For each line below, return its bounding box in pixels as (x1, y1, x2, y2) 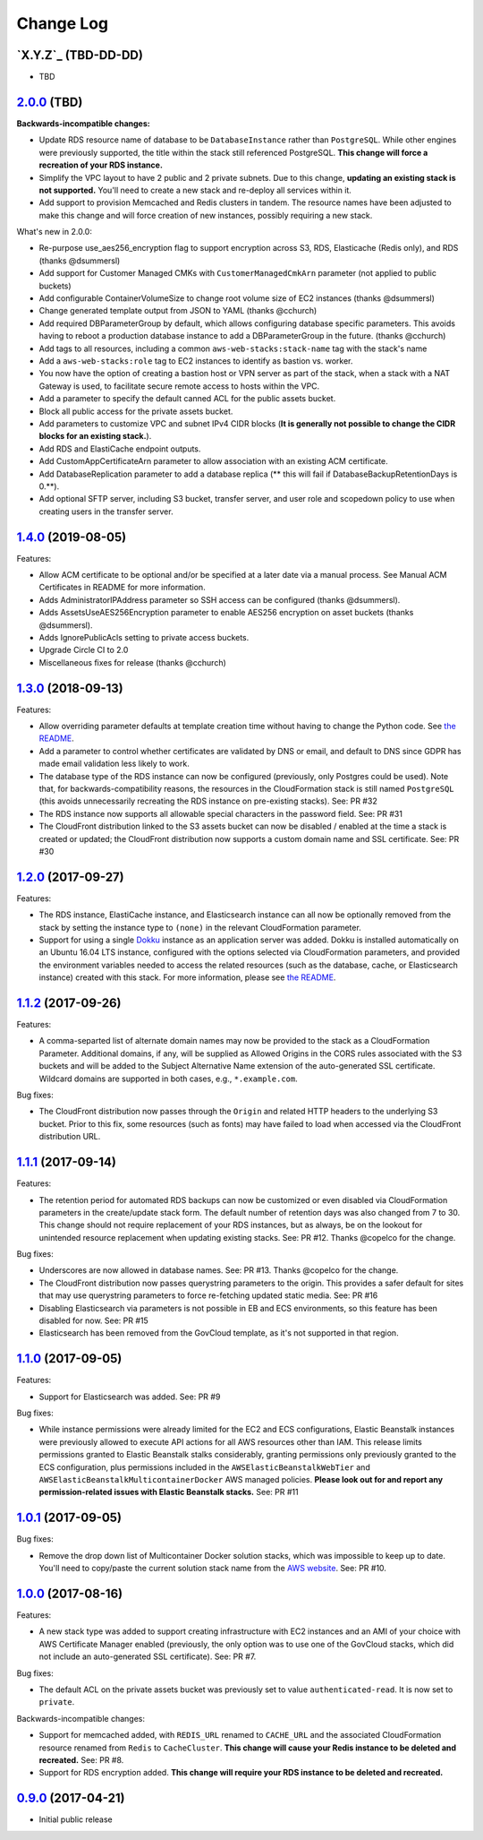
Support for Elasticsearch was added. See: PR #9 (38, 1391, 221, 1402)
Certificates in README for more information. (38, 582, 206, 593)
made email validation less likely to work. (38, 758, 190, 770)
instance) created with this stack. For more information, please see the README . (38, 972, 336, 983)
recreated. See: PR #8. (38, 1754, 124, 1765)
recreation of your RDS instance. (38, 159, 163, 170)
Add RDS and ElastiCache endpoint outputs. (38, 443, 201, 454)
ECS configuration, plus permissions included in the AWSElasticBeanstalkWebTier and (38, 1461, 370, 1473)
